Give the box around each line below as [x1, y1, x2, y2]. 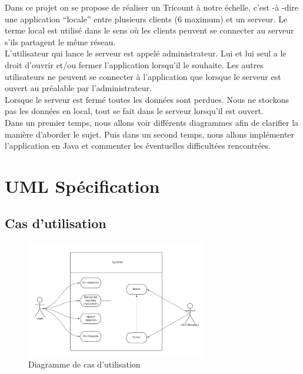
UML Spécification [5, 173, 160, 198]
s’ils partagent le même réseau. [5, 35, 116, 48]
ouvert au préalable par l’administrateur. [5, 82, 152, 94]
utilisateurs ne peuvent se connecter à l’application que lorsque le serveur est [5, 70, 281, 82]
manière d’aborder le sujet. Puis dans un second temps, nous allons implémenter [5, 128, 295, 140]
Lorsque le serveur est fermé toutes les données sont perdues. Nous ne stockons [5, 93, 289, 105]
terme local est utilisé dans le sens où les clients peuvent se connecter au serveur [5, 24, 294, 36]
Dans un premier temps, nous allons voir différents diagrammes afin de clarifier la [5, 116, 299, 128]
